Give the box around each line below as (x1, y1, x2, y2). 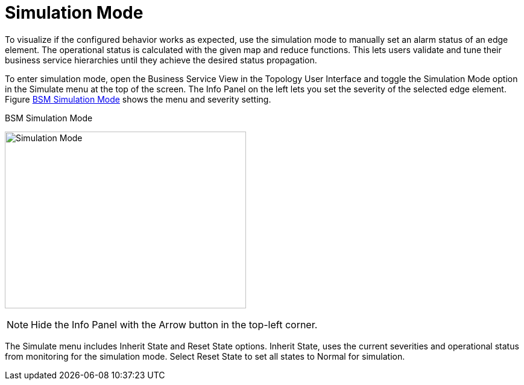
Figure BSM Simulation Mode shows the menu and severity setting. (5, 94, 271, 104)
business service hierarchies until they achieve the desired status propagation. (5, 54, 317, 65)
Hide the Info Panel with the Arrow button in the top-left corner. (31, 318, 318, 331)
